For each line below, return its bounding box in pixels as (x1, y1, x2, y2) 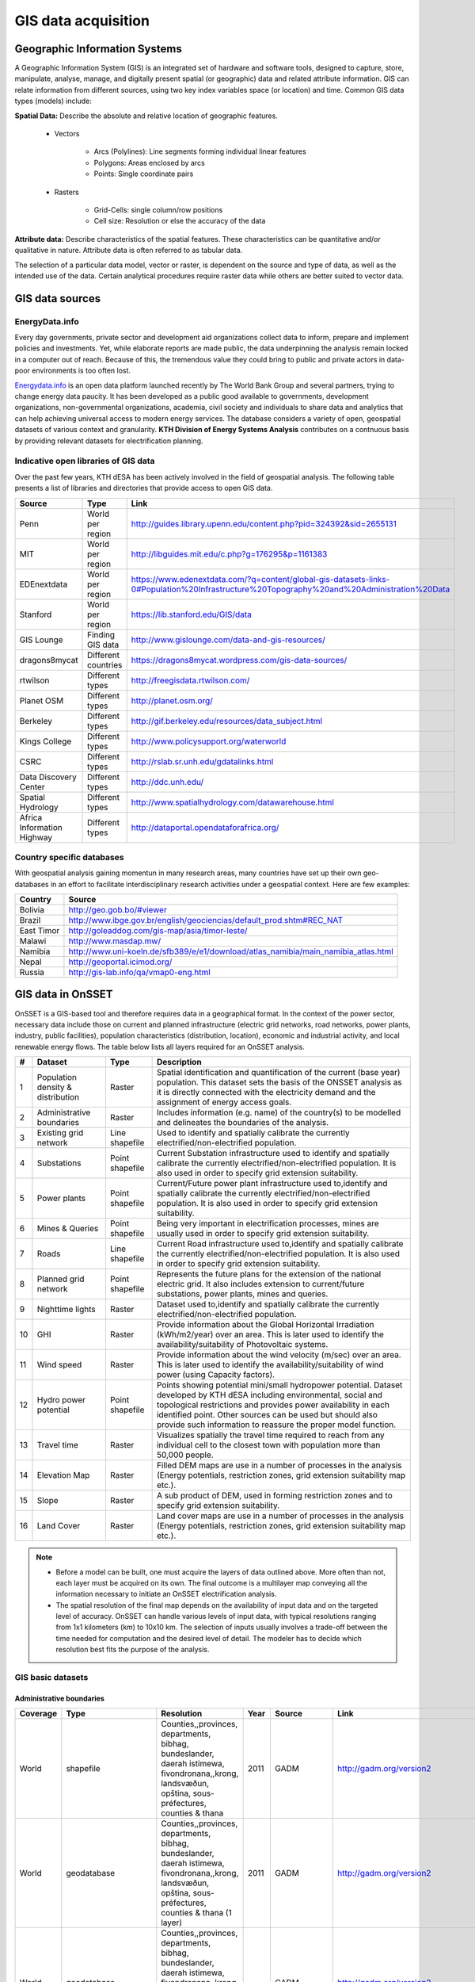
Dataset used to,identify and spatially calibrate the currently (156, 1299, 380, 1310)
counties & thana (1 (161, 1907, 233, 1919)
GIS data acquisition (14, 12, 150, 29)
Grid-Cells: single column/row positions (93, 205, 223, 214)
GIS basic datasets (14, 1672, 89, 1683)
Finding (87, 629, 115, 640)
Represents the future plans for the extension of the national (156, 1268, 382, 1280)
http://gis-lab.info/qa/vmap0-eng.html (68, 967, 211, 978)
